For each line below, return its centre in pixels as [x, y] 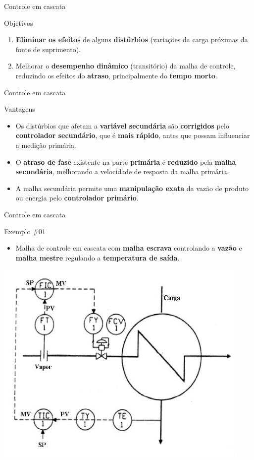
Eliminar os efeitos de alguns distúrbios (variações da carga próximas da [132, 39]
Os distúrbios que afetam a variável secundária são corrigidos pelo [122, 125]
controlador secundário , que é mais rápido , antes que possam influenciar [133, 135]
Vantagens [20, 109]
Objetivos [19, 23]
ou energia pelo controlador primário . [77, 198]
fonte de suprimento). [48, 49]
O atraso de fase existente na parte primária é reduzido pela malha [126, 162]
